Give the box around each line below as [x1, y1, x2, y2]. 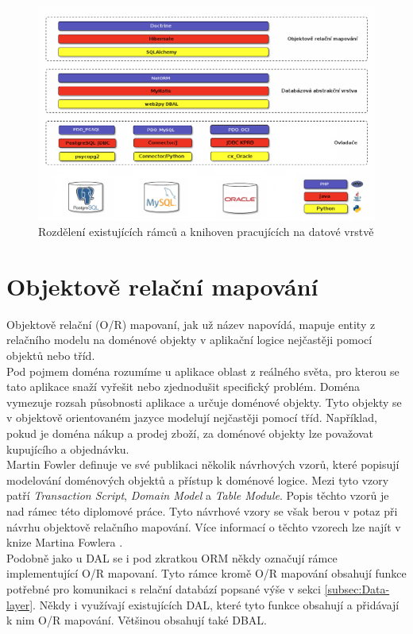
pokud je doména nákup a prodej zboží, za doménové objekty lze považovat [6, 425, 374, 442]
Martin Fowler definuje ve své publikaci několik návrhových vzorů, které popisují [6, 456, 399, 473]
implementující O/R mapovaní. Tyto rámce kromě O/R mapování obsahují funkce [6, 565, 407, 582]
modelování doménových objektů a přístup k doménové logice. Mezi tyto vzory [6, 471, 389, 488]
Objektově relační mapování [6, 269, 318, 302]
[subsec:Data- [324, 580, 390, 597]
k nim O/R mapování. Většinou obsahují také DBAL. [6, 612, 267, 628]
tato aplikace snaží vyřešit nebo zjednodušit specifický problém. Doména [6, 378, 361, 395]
